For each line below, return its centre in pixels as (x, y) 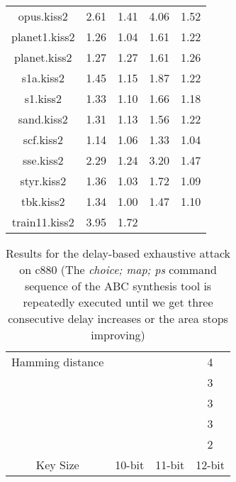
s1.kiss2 (43, 98)
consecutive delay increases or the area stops (118, 318)
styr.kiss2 (43, 181)
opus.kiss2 (43, 16)
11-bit (170, 465)
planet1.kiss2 (43, 37)
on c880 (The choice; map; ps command (118, 269)
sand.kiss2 (43, 119)
